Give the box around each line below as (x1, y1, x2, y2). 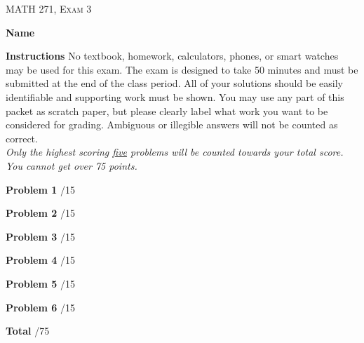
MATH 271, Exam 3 (6, 1, 92, 15)
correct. (6, 130, 38, 145)
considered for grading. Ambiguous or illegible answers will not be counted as (6, 117, 338, 132)
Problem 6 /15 (6, 300, 75, 314)
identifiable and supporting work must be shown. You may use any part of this (6, 89, 344, 104)
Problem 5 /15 (6, 276, 75, 290)
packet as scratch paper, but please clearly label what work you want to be (6, 103, 328, 118)
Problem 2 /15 (6, 206, 75, 220)
